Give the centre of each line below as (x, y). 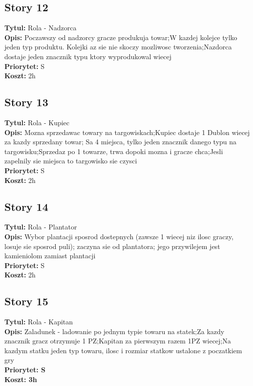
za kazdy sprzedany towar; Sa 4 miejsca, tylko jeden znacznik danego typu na (121, 142)
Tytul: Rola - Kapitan (39, 322)
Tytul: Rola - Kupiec (37, 122)
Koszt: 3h (21, 379)
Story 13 (26, 102)
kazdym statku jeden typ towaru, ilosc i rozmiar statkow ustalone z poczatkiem (123, 350)
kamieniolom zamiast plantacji (50, 256)
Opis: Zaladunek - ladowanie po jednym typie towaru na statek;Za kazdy (115, 331)
